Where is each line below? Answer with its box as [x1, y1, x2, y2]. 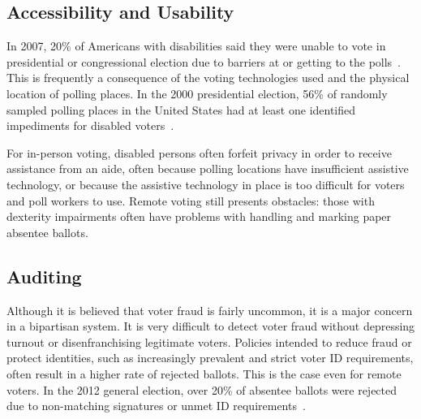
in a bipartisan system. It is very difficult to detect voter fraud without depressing [6, 317, 415, 335]
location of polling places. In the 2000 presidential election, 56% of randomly [6, 84, 388, 102]
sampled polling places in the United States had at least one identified [6, 101, 356, 118]
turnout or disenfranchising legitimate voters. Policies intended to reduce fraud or [6, 333, 412, 350]
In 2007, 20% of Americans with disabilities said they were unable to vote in [6, 37, 386, 54]
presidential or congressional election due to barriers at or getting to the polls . [6, 53, 402, 70]
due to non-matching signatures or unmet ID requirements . [6, 397, 306, 414]
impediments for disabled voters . [6, 117, 174, 134]
